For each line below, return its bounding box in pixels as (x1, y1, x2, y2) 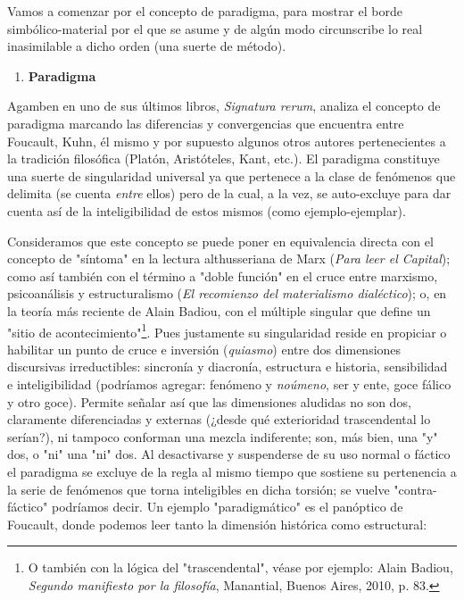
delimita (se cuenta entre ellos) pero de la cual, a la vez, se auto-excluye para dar (7, 184, 452, 203)
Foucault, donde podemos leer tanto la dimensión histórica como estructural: (7, 514, 427, 533)
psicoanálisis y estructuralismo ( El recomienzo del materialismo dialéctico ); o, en (7, 284, 447, 303)
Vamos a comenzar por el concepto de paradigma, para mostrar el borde (7, 2, 402, 20)
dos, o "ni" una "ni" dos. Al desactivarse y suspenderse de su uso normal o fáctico (7, 445, 451, 463)
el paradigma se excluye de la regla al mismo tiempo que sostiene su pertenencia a (7, 462, 457, 480)
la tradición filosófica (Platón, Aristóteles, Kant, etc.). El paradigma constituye (7, 149, 440, 168)
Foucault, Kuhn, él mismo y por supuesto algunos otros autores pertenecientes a (7, 131, 446, 150)
